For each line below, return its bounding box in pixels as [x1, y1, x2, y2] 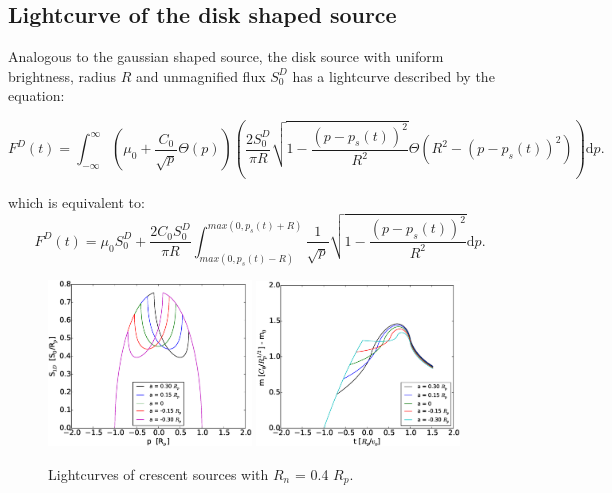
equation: [8, 85, 65, 106]
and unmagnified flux [136, 65, 266, 86]
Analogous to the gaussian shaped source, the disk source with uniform [8, 46, 444, 67]
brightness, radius [8, 65, 117, 86]
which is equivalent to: [8, 192, 145, 213]
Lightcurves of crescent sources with [48, 463, 269, 484]
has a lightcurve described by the [292, 65, 495, 86]
